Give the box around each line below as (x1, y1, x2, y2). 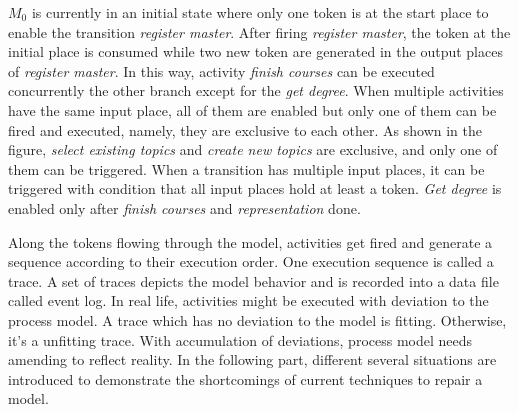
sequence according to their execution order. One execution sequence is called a (8, 251, 494, 272)
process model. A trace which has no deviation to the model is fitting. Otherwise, (8, 309, 507, 330)
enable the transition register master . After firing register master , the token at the (8, 21, 511, 42)
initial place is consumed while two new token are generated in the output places (8, 41, 503, 62)
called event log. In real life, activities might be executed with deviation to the (8, 290, 489, 311)
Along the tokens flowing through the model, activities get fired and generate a (8, 231, 493, 252)
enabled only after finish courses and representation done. (8, 197, 361, 218)
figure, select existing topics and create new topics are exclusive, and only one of (8, 139, 498, 160)
